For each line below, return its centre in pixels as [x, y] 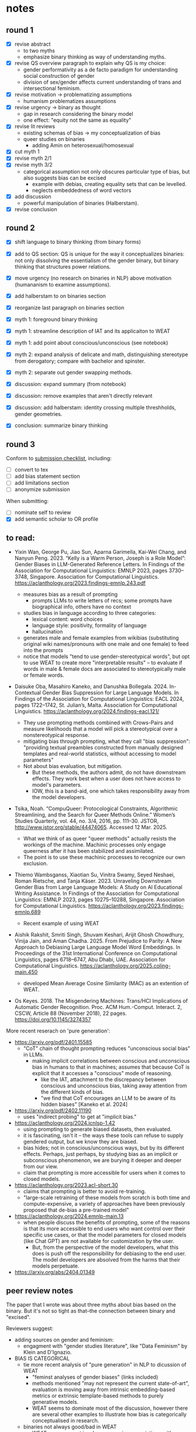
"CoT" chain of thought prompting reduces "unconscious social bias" [107, 1048]
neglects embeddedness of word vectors [82, 190]
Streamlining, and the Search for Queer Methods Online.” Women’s [95, 815]
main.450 [26, 972]
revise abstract [32, 44]
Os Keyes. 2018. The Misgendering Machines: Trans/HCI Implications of [101, 1001]
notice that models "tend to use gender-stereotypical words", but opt [106, 656]
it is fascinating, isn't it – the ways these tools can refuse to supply [103, 1135]
